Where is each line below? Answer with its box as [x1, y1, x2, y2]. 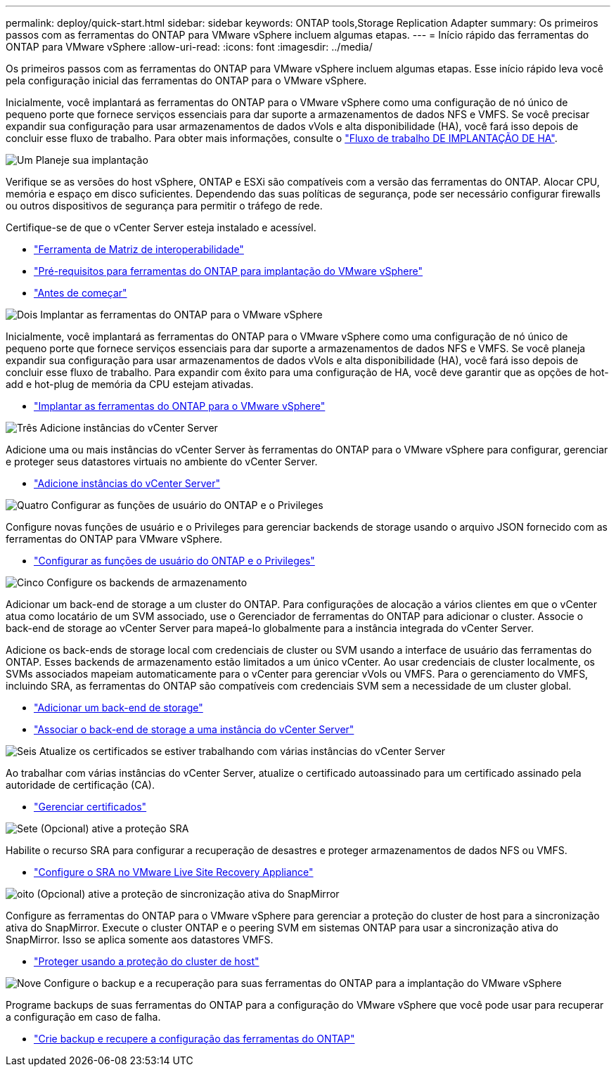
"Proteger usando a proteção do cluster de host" [34, 955, 259, 967]
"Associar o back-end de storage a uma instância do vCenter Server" [34, 723, 354, 735]
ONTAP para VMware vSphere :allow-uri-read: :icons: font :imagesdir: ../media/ [6, 41, 373, 53]
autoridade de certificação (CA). [6, 779, 155, 791]
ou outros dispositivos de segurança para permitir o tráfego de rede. [6, 200, 323, 212]
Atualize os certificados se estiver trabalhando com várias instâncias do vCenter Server [39, 745, 446, 757]
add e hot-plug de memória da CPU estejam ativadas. [6, 378, 254, 390]
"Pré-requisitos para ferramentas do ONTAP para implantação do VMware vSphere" [34, 265, 423, 277]
